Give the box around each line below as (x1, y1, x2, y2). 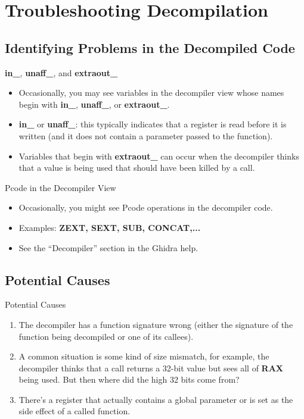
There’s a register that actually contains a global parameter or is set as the (18, 393, 293, 405)
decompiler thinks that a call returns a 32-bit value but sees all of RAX (18, 361, 284, 374)
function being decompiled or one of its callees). (18, 330, 194, 342)
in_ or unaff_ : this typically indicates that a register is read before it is (18, 118, 287, 130)
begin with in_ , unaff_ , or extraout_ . (18, 98, 170, 110)
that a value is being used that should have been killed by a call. (18, 161, 255, 174)
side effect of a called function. (18, 405, 131, 417)
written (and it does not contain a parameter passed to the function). (18, 129, 273, 142)
